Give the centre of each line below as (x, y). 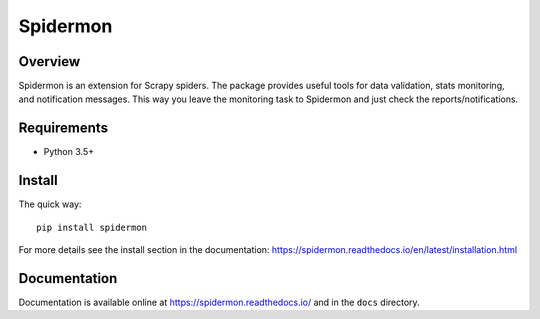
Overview (49, 61)
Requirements (63, 128)
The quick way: (50, 204)
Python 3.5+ (69, 152)
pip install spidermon (92, 227)
